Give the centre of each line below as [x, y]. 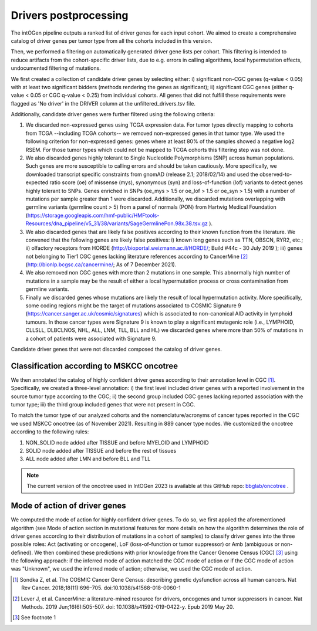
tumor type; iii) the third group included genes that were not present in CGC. [103, 405]
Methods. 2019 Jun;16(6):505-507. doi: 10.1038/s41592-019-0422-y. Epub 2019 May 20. [128, 607]
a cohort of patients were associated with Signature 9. [91, 338]
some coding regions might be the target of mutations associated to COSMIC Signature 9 [133, 306]
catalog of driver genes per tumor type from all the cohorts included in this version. [112, 40]
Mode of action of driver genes [68, 506]
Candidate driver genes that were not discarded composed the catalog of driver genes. [117, 349]
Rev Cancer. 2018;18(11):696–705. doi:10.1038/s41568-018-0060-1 [101, 588]
